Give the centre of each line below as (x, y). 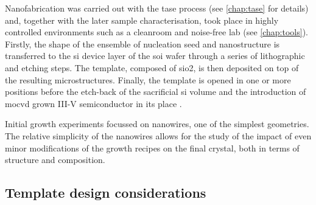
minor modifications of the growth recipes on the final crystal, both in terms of (152, 148)
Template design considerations (106, 193)
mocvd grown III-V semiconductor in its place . (93, 103)
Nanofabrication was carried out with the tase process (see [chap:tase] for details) (157, 8)
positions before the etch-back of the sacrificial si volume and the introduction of (156, 92)
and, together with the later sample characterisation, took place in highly (142, 20)
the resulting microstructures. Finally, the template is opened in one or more (148, 79)
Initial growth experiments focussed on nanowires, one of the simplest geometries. (157, 124)
